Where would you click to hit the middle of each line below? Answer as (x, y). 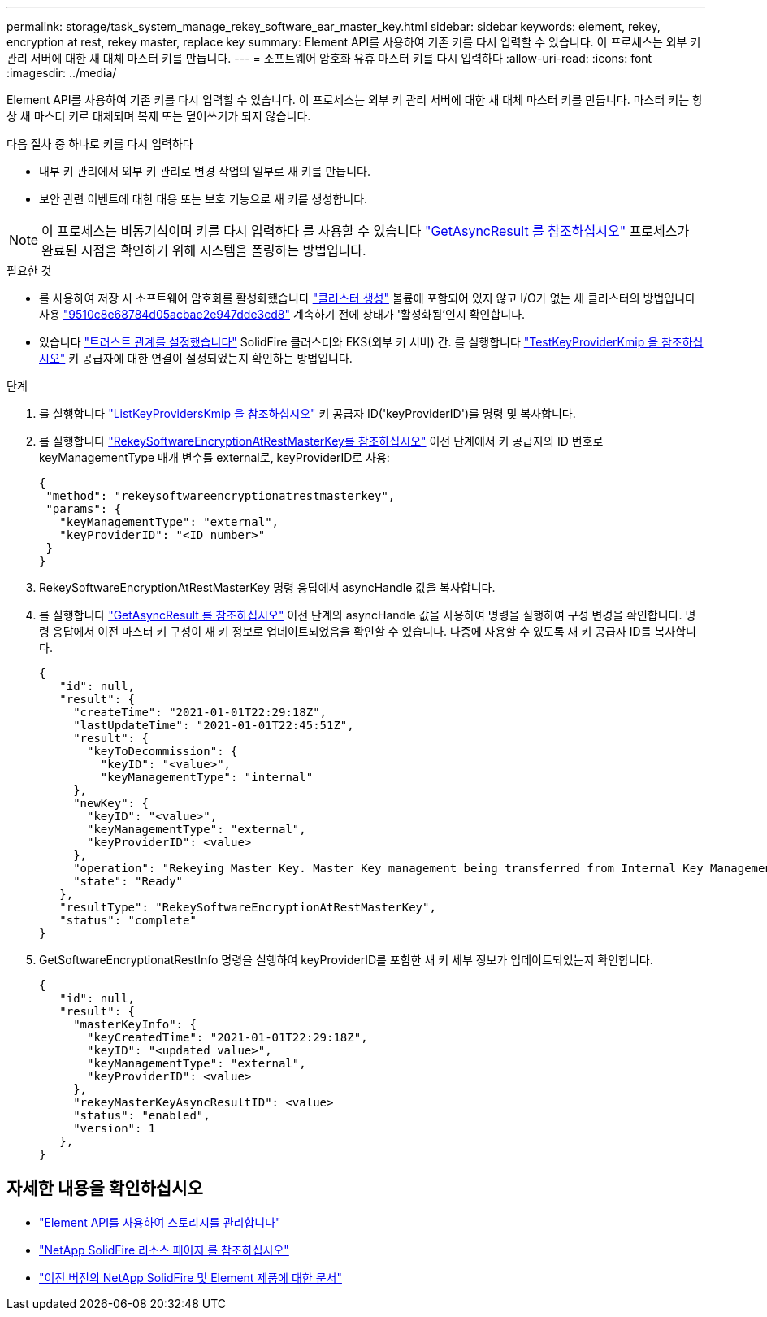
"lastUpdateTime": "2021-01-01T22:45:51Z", (214, 725)
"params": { (84, 509)
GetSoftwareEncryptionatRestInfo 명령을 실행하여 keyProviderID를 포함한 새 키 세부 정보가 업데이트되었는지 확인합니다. (346, 960)
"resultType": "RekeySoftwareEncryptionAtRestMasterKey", (248, 907)
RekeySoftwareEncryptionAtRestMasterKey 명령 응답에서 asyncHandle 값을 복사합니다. (267, 587)
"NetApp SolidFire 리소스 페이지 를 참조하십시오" (164, 1250)
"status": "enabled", (142, 1115)
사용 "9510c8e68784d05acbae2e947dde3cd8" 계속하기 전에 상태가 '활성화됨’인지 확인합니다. (282, 314)
